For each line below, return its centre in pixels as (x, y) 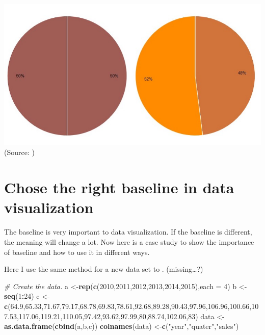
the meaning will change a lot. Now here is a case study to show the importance (129, 241)
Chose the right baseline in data (119, 187)
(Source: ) (19, 152)
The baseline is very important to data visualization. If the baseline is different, (128, 232)
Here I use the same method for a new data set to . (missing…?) (104, 269)
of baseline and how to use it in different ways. (77, 252)
